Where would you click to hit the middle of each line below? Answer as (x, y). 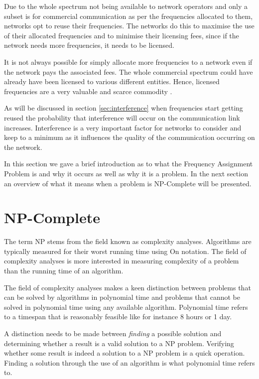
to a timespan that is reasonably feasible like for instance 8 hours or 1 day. (118, 316)
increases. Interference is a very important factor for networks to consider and (123, 127)
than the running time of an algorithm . (64, 270)
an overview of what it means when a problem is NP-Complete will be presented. (128, 183)
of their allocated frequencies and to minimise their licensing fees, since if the (122, 35)
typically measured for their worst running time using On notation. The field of (125, 251)
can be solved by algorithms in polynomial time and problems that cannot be (122, 297)
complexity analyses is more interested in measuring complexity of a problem (122, 261)
